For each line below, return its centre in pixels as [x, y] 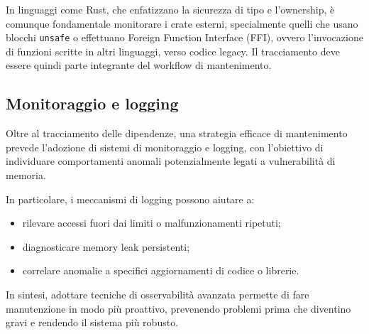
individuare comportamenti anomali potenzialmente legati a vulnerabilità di [171, 161]
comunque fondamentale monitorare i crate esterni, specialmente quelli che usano [182, 23]
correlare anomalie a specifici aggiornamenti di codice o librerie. [161, 270]
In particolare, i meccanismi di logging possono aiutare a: [130, 199]
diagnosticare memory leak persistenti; [106, 246]
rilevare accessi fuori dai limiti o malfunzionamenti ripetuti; [152, 223]
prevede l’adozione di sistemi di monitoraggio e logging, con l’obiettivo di [165, 147]
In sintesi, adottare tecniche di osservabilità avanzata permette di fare [158, 294]
